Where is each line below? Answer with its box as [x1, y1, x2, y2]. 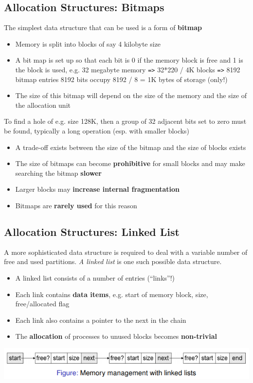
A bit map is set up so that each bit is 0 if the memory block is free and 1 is [15, 55, 243, 65]
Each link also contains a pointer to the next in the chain [15, 315, 186, 325]
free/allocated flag [15, 299, 70, 309]
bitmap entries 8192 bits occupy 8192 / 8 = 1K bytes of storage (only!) [15, 74, 228, 84]
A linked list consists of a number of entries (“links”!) [15, 272, 175, 283]
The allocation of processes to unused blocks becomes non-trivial [15, 331, 217, 341]
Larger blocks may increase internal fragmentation [15, 184, 180, 194]
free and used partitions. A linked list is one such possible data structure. [4, 256, 222, 266]
